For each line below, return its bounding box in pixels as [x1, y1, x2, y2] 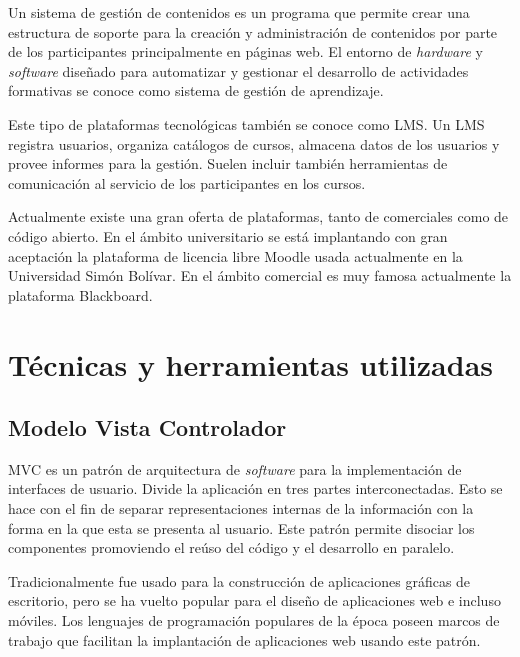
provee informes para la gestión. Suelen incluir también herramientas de [8, 153, 448, 174]
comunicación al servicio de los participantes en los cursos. [8, 172, 366, 193]
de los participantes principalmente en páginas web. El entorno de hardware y [8, 41, 483, 62]
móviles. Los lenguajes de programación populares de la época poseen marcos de [8, 610, 500, 631]
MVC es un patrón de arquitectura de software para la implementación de [8, 458, 462, 479]
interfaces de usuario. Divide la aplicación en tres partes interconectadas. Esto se [8, 478, 503, 499]
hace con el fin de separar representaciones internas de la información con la [8, 498, 474, 519]
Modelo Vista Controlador [8, 412, 287, 443]
